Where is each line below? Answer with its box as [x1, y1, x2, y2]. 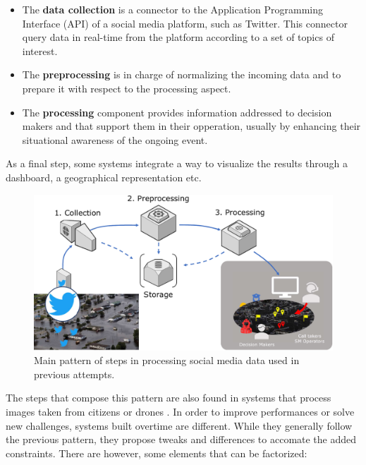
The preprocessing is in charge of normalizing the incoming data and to [22, 67, 341, 82]
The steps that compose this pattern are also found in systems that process [6, 390, 331, 405]
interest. [22, 43, 58, 58]
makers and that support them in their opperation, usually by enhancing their [22, 119, 361, 133]
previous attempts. [34, 366, 115, 381]
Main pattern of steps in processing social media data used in [34, 353, 300, 368]
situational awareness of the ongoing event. [22, 132, 208, 147]
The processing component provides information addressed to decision [22, 104, 332, 119]
